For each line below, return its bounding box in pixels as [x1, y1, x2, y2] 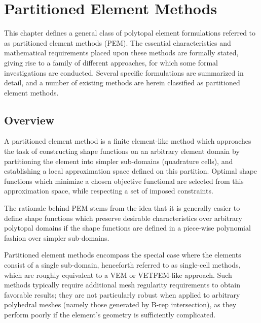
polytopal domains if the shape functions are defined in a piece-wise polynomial [4, 222, 251, 233]
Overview [4, 112, 55, 127]
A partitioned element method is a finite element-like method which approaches [4, 136, 251, 146]
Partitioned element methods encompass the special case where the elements [4, 249, 241, 260]
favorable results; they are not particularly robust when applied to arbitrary [4, 289, 240, 300]
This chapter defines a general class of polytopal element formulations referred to [4, 27, 256, 38]
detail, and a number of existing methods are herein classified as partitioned [4, 77, 240, 88]
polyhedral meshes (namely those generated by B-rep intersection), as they [4, 299, 237, 310]
